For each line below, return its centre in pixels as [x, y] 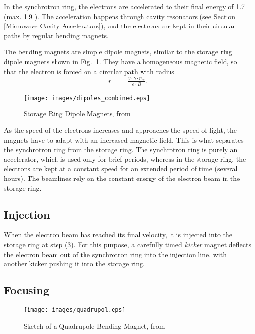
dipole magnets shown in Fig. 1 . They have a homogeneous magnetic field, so [121, 61]
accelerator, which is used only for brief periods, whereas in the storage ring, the [125, 159]
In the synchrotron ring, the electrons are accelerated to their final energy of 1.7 [125, 6]
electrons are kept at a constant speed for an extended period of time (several [121, 168]
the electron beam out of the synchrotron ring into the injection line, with [115, 254]
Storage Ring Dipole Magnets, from [77, 114]
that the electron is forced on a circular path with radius [89, 71]
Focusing [27, 290]
